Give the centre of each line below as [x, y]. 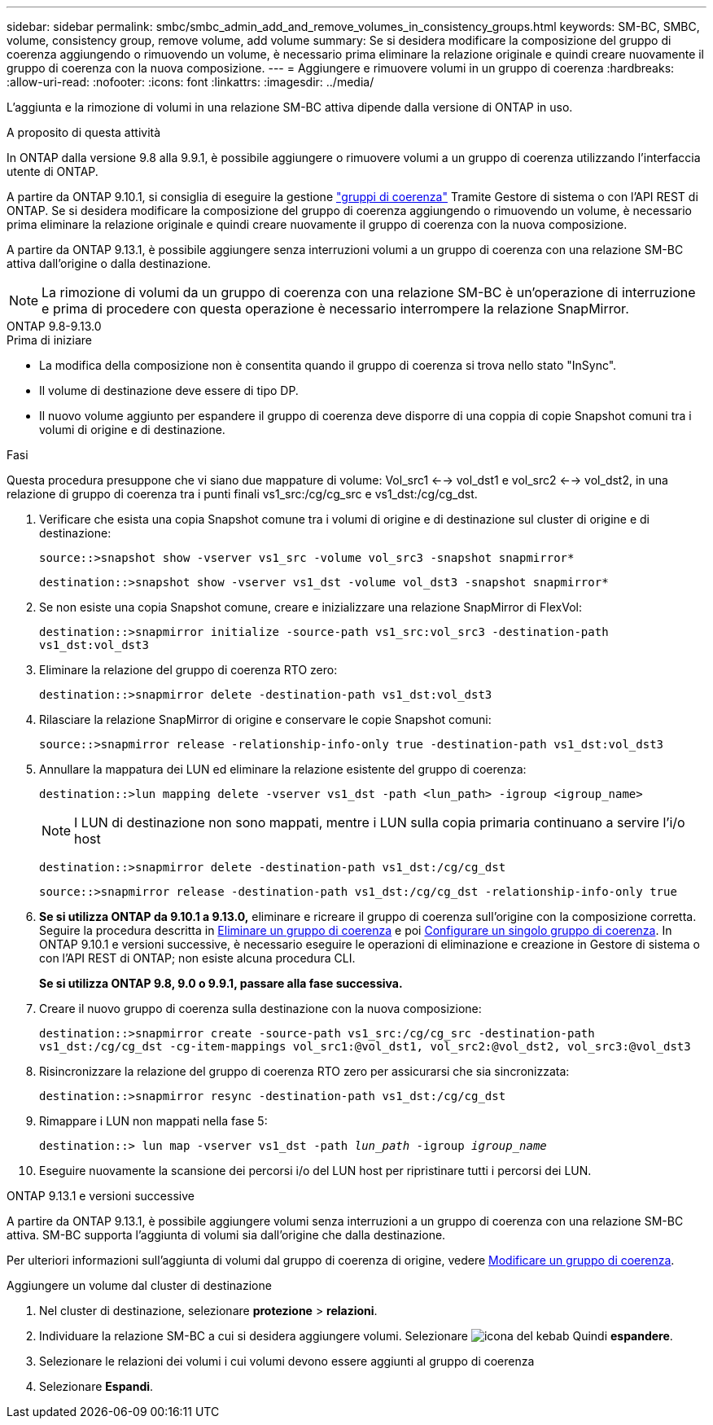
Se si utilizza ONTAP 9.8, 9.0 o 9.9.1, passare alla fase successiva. [221, 983]
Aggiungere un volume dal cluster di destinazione [139, 1285]
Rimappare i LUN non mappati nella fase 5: [153, 1121]
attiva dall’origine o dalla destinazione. [109, 263]
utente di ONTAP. [52, 171]
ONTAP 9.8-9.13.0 [54, 326]
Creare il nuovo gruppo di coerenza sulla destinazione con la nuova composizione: [260, 1008]
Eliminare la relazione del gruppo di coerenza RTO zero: [188, 670]
